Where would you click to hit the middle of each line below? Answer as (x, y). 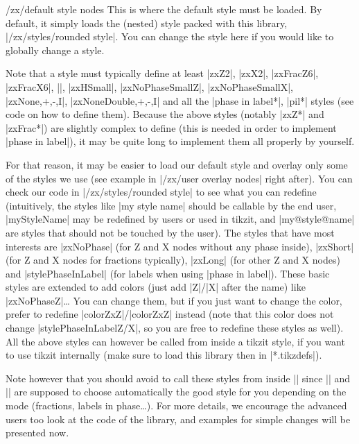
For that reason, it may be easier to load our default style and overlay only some (177, 164)
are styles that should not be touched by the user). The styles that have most (170, 232)
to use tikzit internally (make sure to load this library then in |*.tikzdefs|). (164, 355)
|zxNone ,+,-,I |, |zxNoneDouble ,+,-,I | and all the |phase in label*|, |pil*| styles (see (180, 100)
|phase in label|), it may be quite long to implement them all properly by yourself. (180, 141)
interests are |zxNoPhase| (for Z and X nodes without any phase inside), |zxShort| (180, 246)
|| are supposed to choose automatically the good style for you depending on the (176, 392)
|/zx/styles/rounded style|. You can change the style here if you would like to (170, 36)
